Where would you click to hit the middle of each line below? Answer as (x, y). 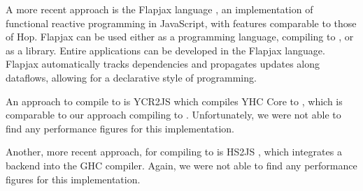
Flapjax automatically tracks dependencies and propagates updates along (163, 64)
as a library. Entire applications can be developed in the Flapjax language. (165, 50)
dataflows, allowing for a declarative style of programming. (131, 77)
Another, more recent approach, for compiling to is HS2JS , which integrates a (174, 152)
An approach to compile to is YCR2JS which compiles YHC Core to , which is (174, 101)
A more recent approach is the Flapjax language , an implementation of (159, 9)
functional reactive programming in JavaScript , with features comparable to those (181, 23)
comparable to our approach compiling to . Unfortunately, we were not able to (173, 115)
